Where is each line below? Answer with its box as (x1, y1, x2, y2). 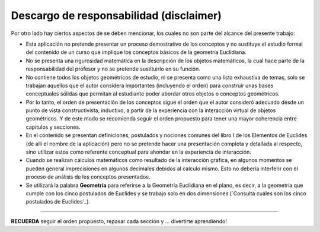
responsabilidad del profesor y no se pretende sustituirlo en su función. (25, 65, 201, 72)
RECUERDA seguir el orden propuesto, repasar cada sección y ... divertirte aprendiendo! (11, 217, 228, 225)
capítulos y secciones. (25, 123, 81, 131)
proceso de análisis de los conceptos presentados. (25, 173, 151, 180)
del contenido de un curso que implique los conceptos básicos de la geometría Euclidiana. (25, 49, 247, 56)
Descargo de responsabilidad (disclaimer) (11, 9, 222, 22)
